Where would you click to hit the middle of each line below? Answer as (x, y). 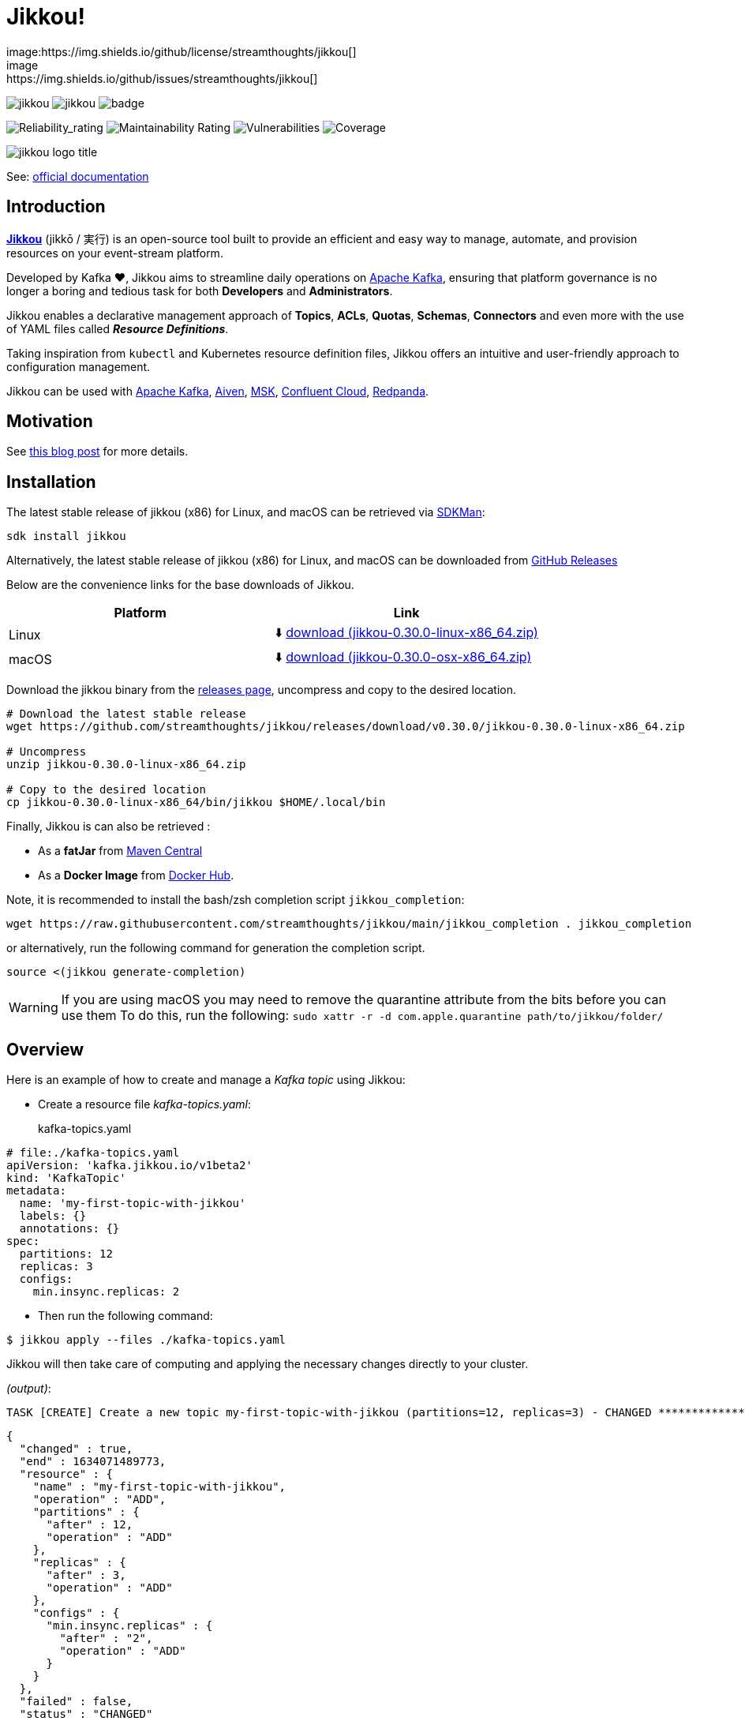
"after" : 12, (90, 1525)
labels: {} (53, 1216)
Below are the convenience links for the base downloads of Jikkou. (180, 585)
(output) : (29, 1389)
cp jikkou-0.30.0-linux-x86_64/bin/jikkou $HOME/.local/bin (196, 802)
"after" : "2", (106, 1639)
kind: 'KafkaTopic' (66, 1178)
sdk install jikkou (66, 536)
